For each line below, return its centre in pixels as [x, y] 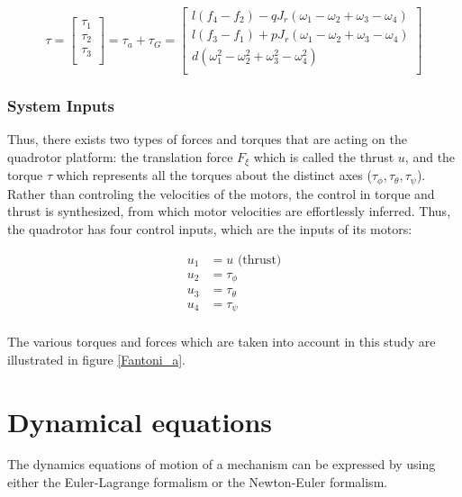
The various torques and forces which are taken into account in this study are [222, 342]
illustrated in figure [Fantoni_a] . [96, 359]
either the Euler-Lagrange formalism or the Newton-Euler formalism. [198, 482]
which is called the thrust [324, 156]
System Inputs [61, 106]
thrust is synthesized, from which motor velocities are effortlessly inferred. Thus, [229, 211]
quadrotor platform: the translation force [120, 156]
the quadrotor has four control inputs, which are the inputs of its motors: [210, 229]
